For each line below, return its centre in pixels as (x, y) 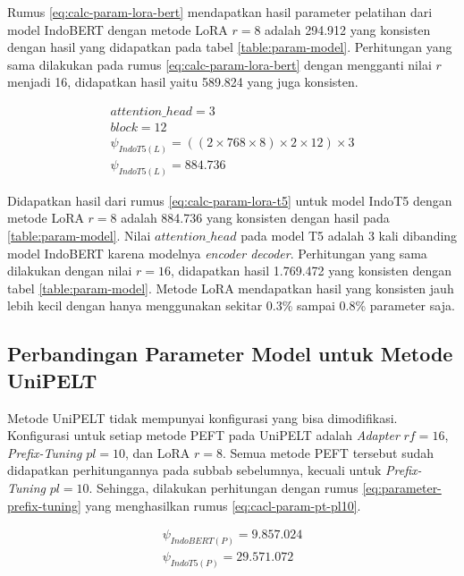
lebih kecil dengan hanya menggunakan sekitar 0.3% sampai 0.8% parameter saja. (231, 305)
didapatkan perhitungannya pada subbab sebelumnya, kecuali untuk (194, 470)
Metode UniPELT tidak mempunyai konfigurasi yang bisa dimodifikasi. (202, 417)
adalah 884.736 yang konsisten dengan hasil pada (255, 218)
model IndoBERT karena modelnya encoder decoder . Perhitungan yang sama (217, 253)
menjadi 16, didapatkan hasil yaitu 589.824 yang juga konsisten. (183, 82)
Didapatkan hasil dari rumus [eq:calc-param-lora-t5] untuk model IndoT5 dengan (230, 200)
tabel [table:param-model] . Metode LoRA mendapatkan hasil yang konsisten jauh (231, 288)
